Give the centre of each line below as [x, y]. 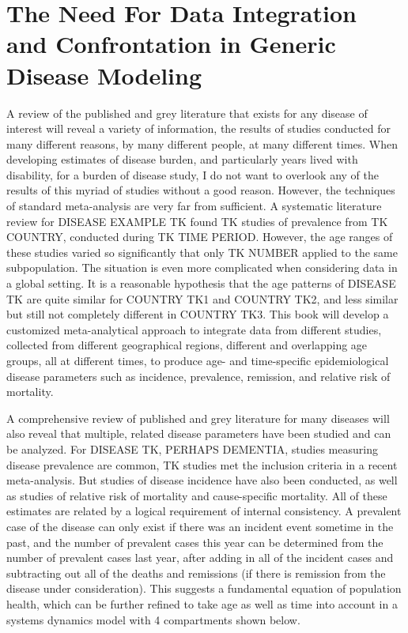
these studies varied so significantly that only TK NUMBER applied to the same [202, 252]
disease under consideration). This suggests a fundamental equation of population [204, 588]
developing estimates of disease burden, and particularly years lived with [182, 159]
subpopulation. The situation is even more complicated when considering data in [202, 268]
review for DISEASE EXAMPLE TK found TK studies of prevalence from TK [197, 221]
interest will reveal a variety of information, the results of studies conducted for [198, 128]
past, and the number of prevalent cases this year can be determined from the [195, 542]
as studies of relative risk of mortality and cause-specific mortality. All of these [197, 495]
